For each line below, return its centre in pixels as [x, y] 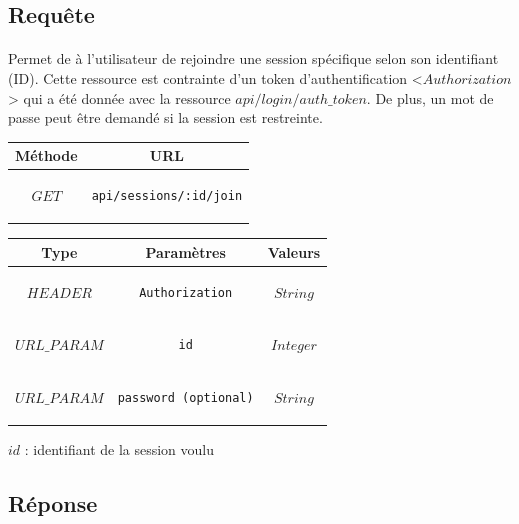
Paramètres [185, 251]
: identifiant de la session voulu [119, 449]
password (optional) [185, 398]
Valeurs [294, 251]
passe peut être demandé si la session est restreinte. [165, 117]
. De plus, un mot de [430, 97]
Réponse [53, 503]
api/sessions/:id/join [167, 196]
